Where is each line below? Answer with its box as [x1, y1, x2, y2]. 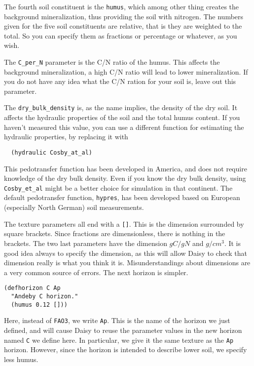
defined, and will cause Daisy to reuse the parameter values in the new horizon [4, 325, 242, 335]
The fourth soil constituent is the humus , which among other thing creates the [4, 1, 239, 11]
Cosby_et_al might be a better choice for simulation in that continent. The [4, 182, 233, 193]
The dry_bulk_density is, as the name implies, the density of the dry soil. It [4, 102, 238, 113]
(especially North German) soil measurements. [4, 202, 144, 212]
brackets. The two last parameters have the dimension [4, 238, 167, 248]
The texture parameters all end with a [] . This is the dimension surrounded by [4, 218, 244, 229]
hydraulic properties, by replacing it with [4, 131, 128, 142]
